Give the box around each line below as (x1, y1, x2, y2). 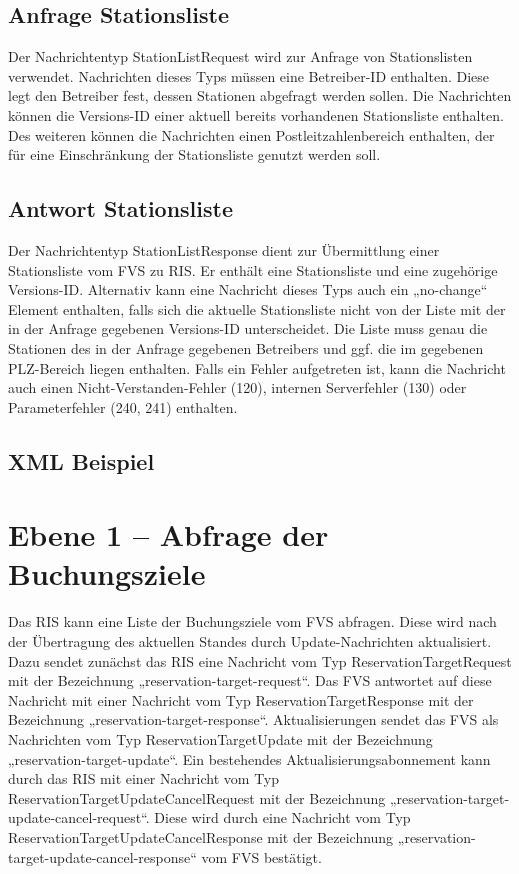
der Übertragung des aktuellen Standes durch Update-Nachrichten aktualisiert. (8, 631, 492, 651)
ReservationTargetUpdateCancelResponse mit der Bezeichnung (8, 826, 394, 847)
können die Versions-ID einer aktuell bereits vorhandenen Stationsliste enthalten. (8, 104, 504, 125)
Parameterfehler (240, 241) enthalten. (8, 396, 238, 417)
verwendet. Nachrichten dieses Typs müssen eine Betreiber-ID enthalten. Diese (8, 65, 490, 86)
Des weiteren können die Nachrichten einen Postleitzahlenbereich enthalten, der (8, 124, 495, 145)
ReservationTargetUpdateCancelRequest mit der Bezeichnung (8, 787, 386, 808)
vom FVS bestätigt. (201, 846, 322, 867)
